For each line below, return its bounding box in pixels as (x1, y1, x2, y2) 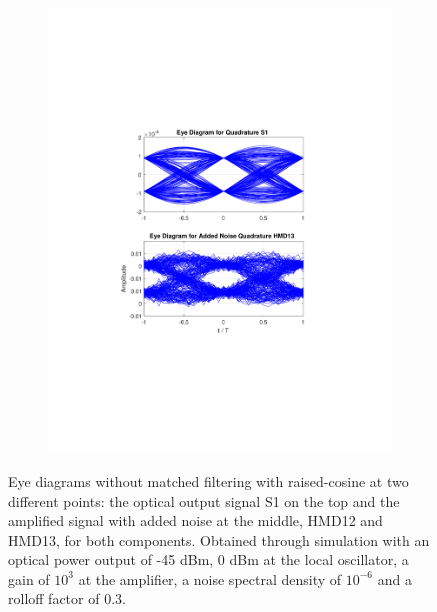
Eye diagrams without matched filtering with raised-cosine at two (8, 470, 409, 491)
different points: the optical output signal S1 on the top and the (8, 490, 400, 511)
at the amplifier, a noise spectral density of (78, 568, 342, 589)
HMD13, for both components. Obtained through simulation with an (8, 529, 430, 550)
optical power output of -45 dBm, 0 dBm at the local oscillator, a (8, 549, 409, 570)
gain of (8, 568, 50, 589)
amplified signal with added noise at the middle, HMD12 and (8, 510, 383, 531)
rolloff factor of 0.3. (8, 588, 126, 609)
